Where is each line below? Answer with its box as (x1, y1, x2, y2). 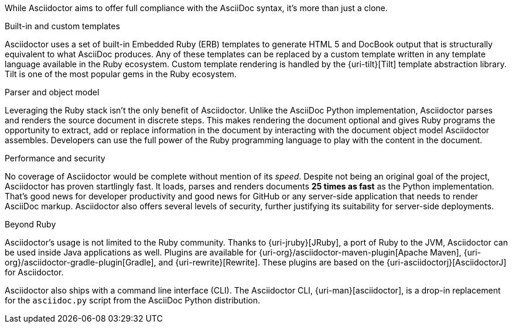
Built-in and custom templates (5, 21, 120, 31)
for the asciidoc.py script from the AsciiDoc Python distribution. (5, 295, 261, 305)
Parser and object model (5, 87, 100, 97)
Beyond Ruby (5, 219, 56, 229)
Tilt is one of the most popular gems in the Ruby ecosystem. (5, 69, 237, 79)
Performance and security (5, 153, 105, 163)
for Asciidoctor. (5, 267, 64, 277)
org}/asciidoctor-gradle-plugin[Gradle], (5, 257, 156, 267)
